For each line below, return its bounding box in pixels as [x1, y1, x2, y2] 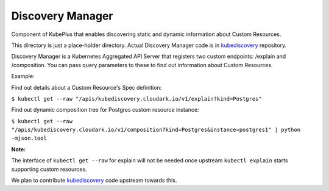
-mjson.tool [11, 135, 47, 142]
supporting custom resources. [11, 165, 88, 173]
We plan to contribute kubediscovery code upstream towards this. [11, 177, 177, 184]
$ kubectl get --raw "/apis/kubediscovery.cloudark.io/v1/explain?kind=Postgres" [11, 95, 262, 102]
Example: [11, 73, 35, 80]
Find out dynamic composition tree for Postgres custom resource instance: [11, 106, 199, 114]
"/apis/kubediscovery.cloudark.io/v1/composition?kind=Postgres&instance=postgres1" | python [11, 126, 301, 134]
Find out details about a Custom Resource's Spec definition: [11, 84, 162, 91]
